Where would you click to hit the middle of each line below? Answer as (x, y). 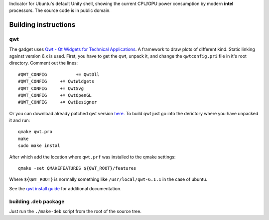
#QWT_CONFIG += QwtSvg (51, 88)
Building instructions (42, 25)
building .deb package (37, 201)
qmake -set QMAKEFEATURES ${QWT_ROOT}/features (77, 168)
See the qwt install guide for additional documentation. (65, 188)
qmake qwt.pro (35, 132)
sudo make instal (39, 146)
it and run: (20, 120)
